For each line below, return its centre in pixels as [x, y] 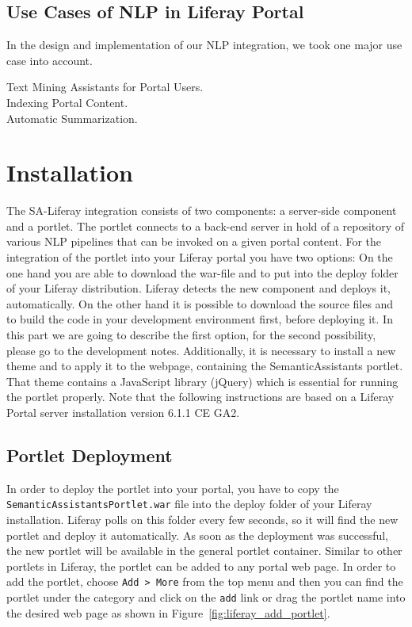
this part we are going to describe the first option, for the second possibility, [191, 335]
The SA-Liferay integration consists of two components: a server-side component [202, 210]
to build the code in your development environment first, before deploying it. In [200, 319]
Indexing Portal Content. [67, 102]
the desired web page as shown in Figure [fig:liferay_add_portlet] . [168, 612]
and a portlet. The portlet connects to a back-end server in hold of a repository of [206, 226]
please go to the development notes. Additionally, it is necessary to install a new [201, 350]
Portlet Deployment [90, 455]
